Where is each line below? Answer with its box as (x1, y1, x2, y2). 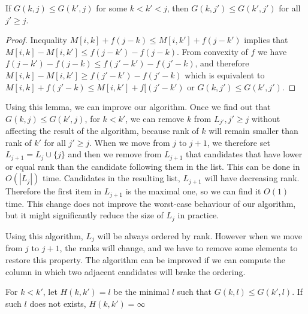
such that (177, 285, 212, 298)
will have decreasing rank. (204, 172, 300, 184)
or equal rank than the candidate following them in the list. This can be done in (5, 160, 300, 172)
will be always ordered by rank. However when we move (97, 229, 303, 242)
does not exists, (29, 297, 86, 309)
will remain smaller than (209, 124, 298, 137)
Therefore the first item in (5, 185, 102, 197)
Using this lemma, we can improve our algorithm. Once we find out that (5, 100, 271, 113)
